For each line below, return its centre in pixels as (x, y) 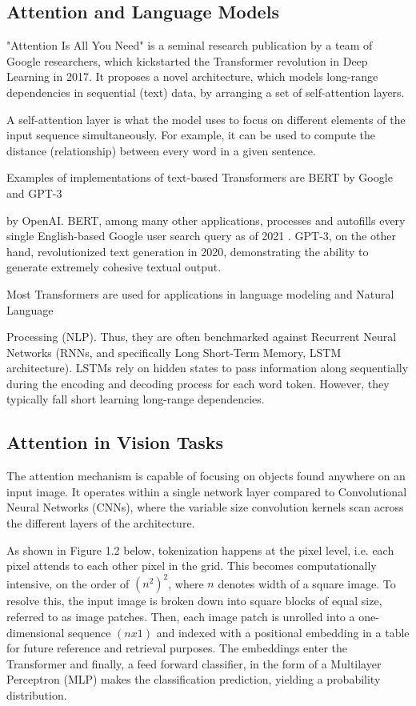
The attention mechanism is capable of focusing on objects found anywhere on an (206, 476)
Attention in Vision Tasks (115, 442)
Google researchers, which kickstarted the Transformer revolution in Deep (187, 60)
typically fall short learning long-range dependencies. (136, 399)
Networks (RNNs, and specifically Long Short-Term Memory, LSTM (174, 352)
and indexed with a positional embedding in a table (283, 632)
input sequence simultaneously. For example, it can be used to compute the (191, 135)
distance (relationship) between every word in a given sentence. (161, 150)
